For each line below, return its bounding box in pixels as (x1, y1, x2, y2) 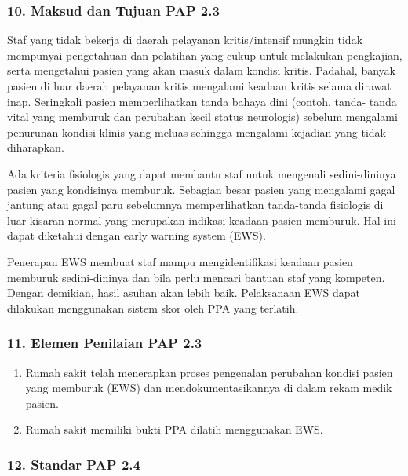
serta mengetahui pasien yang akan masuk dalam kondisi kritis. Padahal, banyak (7, 62, 395, 79)
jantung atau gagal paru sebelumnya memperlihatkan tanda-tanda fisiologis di (7, 196, 384, 213)
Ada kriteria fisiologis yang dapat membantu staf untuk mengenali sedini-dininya (7, 165, 396, 181)
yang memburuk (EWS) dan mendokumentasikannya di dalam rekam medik (25, 379, 392, 396)
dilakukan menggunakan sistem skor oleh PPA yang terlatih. (7, 299, 299, 316)
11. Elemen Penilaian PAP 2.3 (7, 333, 202, 353)
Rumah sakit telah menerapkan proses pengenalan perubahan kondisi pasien (25, 364, 393, 380)
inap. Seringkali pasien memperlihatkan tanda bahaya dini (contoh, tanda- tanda (7, 93, 397, 109)
